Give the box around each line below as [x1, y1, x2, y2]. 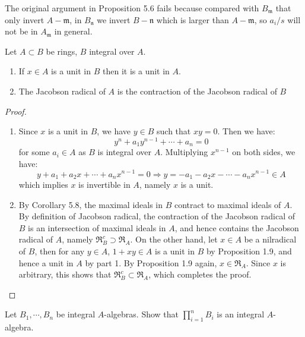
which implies [18, 178, 68, 190]
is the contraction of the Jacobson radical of [117, 84, 277, 97]
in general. [54, 25, 93, 37]
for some [18, 146, 50, 158]
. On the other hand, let [130, 233, 218, 245]
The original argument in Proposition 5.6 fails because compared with [5, 2, 259, 14]
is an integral [217, 308, 265, 320]
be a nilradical [244, 233, 297, 245]
